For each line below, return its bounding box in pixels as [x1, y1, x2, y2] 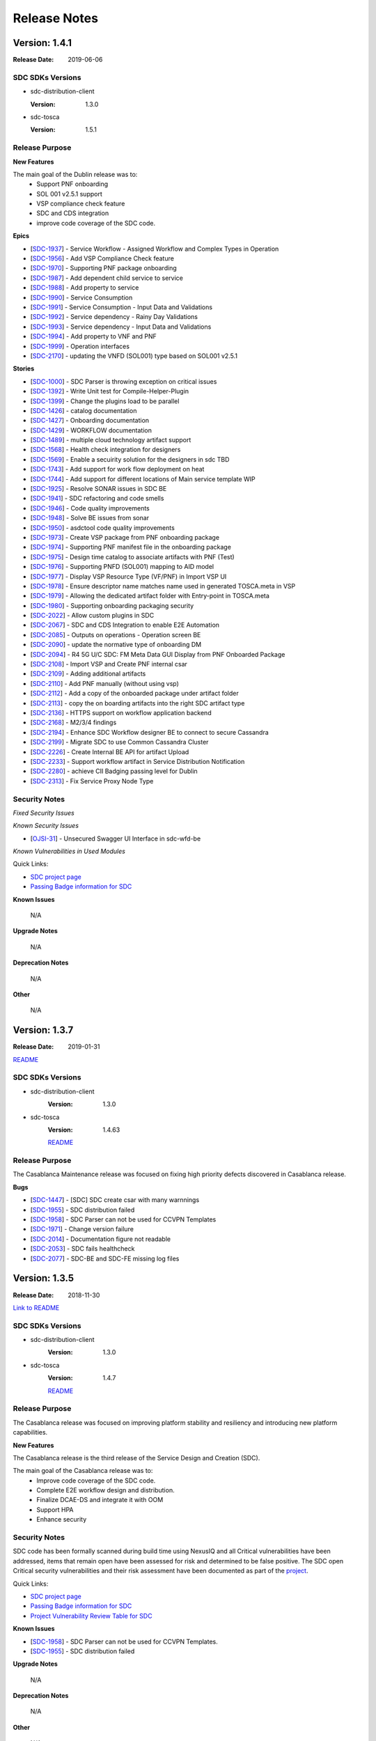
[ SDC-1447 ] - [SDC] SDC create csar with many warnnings [30, 1196, 200, 1204]
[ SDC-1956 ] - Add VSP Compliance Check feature [30, 254, 174, 263]
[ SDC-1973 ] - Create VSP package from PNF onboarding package [30, 533, 219, 541]
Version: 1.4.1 [13, 37, 72, 49]
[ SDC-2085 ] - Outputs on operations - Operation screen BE [30, 630, 201, 639]
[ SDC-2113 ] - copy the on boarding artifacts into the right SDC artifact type [30, 698, 245, 707]
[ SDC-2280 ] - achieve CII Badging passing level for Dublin [30, 767, 198, 776]
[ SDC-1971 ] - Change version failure [30, 1225, 134, 1233]
